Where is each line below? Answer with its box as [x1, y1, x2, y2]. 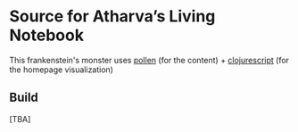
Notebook [9, 25, 85, 45]
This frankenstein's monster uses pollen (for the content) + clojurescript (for [9, 54, 290, 65]
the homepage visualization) [9, 64, 114, 75]
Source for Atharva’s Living [9, 6, 216, 27]
